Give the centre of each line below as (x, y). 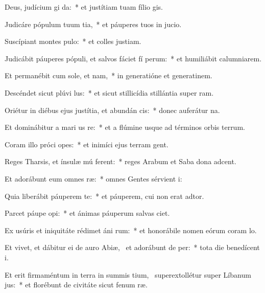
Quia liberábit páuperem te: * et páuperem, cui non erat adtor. (104, 196)
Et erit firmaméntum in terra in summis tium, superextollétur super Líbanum (128, 274)
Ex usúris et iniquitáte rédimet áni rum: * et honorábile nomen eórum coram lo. (131, 230)
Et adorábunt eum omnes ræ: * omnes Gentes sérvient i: (93, 178)
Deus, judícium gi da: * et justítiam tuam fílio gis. (84, 7)
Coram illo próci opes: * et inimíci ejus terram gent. (87, 144)
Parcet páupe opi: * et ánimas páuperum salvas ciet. (87, 213)
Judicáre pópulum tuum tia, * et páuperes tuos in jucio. (93, 24)
